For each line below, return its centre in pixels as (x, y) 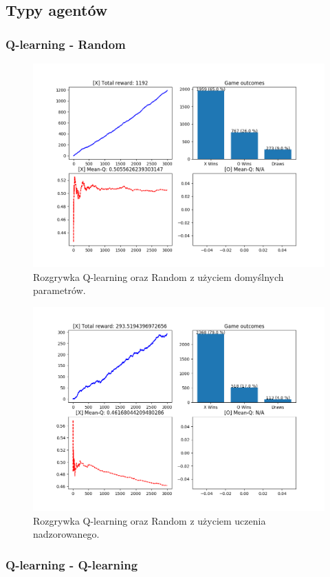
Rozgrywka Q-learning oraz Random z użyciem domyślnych (158, 276)
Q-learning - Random (66, 44)
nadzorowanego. (66, 534)
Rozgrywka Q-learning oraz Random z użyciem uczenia (150, 520)
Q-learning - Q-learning (72, 564)
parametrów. (59, 290)
